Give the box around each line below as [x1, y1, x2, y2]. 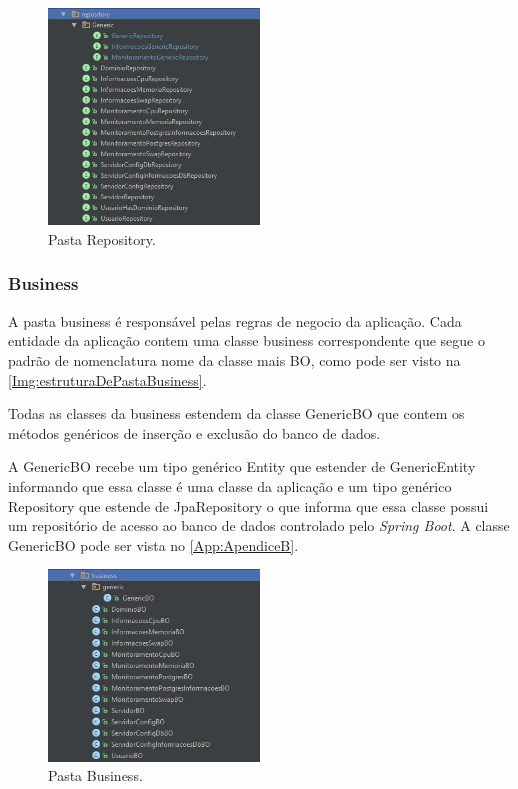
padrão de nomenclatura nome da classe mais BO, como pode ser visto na [8, 349, 461, 370]
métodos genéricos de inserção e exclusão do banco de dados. [8, 422, 381, 443]
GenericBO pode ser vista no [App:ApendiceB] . [8, 534, 299, 555]
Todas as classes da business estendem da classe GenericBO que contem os [8, 403, 465, 424]
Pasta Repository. [48, 228, 156, 249]
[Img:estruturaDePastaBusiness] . [8, 369, 207, 390]
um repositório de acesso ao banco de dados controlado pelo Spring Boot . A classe [8, 515, 510, 536]
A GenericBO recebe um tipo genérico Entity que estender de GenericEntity [8, 456, 476, 477]
